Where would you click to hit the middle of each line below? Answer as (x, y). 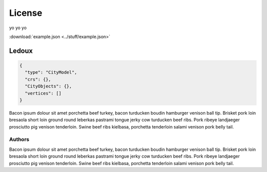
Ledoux (21, 51)
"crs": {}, (38, 79)
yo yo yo (18, 28)
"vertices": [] (43, 93)
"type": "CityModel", (51, 72)
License (26, 13)
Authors (19, 139)
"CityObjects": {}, (48, 86)
